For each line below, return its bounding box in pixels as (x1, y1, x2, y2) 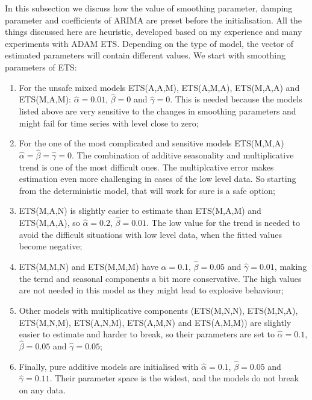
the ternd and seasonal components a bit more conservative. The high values (19, 272, 302, 284)
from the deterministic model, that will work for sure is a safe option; (19, 184, 275, 196)
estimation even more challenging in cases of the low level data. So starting (19, 172, 296, 185)
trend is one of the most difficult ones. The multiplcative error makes (19, 160, 274, 173)
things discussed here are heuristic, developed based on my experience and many (5, 25, 302, 38)
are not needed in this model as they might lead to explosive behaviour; (19, 284, 284, 296)
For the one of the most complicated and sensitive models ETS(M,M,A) (19, 137, 284, 149)
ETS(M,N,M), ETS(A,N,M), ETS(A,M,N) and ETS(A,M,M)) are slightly (19, 316, 292, 328)
